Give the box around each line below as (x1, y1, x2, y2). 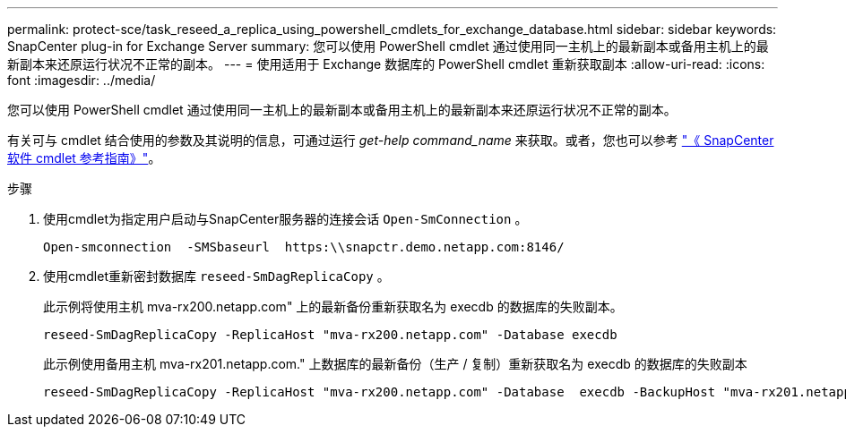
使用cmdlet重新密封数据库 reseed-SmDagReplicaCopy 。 (43, 268, 390, 284)
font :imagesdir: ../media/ (7, 72, 156, 88)
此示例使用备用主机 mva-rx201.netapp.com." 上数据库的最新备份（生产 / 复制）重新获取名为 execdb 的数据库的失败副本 (43, 356, 747, 371)
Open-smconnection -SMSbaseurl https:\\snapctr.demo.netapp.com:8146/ (43, 240, 565, 254)
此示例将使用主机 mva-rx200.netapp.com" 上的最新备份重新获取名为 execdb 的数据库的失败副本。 (43, 299, 623, 314)
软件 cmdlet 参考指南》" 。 (7, 150, 161, 166)
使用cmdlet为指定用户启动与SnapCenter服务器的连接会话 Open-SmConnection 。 (43, 211, 528, 226)
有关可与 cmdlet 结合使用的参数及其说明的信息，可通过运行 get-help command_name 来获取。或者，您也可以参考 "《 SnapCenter (7, 132, 774, 148)
